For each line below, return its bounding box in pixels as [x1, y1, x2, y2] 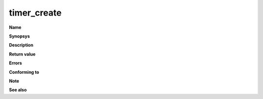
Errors [9, 60, 22, 66]
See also [9, 87, 27, 93]
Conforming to [9, 69, 39, 75]
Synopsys [9, 33, 30, 39]
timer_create [9, 7, 62, 18]
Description [9, 42, 34, 48]
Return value [9, 51, 36, 57]
